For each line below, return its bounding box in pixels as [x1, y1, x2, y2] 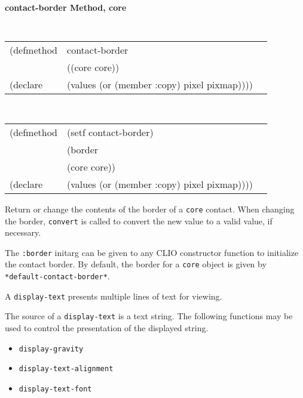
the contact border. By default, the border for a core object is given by [5, 258, 267, 270]
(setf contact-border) [67, 125, 154, 139]
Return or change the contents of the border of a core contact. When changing [5, 202, 295, 215]
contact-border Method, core [5, 1, 127, 13]
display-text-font [19, 385, 92, 393]
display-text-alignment [19, 365, 114, 374]
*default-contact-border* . [5, 270, 110, 282]
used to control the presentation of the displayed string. [5, 322, 209, 334]
